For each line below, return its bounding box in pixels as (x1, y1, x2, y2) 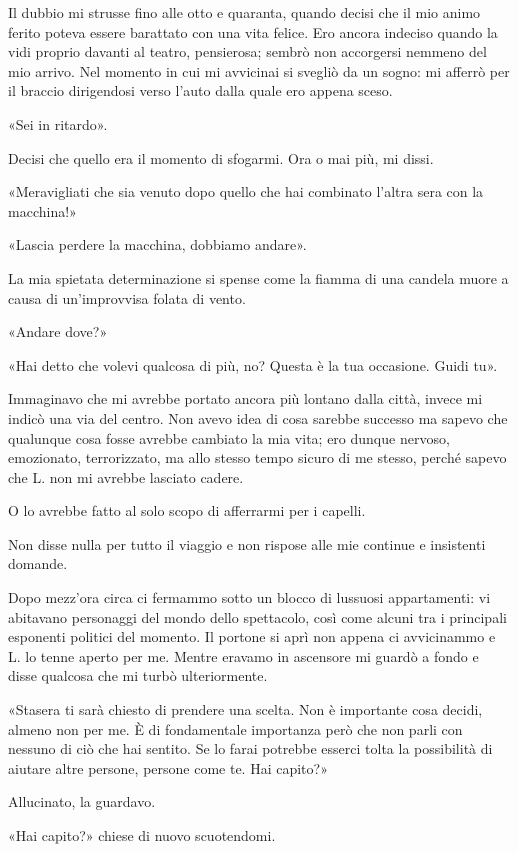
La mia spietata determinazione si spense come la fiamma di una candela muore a (8, 267, 509, 288)
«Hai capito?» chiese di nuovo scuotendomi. (8, 825, 276, 845)
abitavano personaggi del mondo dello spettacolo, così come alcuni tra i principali (8, 606, 507, 627)
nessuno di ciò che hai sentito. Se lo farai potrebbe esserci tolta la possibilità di (8, 738, 493, 759)
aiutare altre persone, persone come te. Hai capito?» (8, 757, 328, 778)
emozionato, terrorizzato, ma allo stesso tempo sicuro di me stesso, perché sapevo (8, 447, 507, 468)
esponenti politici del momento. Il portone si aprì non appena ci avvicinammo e (8, 626, 496, 647)
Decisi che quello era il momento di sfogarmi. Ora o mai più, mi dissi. (8, 147, 434, 168)
